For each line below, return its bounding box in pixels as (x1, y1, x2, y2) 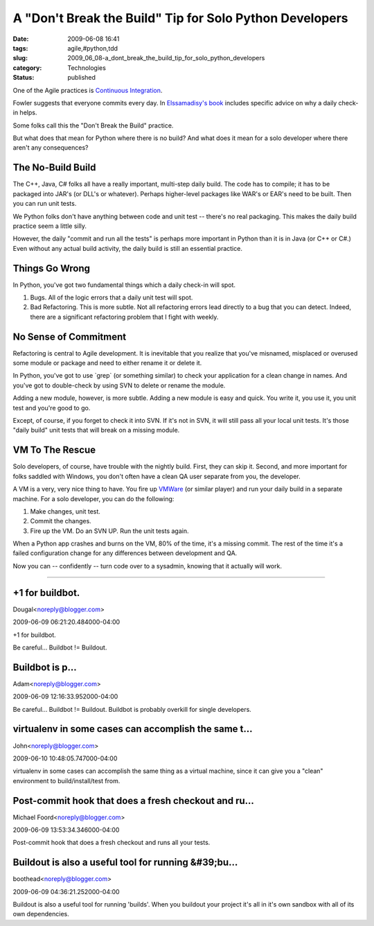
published (67, 73, 96, 82)
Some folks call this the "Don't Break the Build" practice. (12, 121, 174, 130)
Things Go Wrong (12, 262, 90, 274)
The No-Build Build (12, 161, 96, 173)
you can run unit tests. (12, 200, 77, 208)
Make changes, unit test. (30, 507, 100, 516)
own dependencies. (12, 910, 69, 918)
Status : (12, 73, 35, 82)
